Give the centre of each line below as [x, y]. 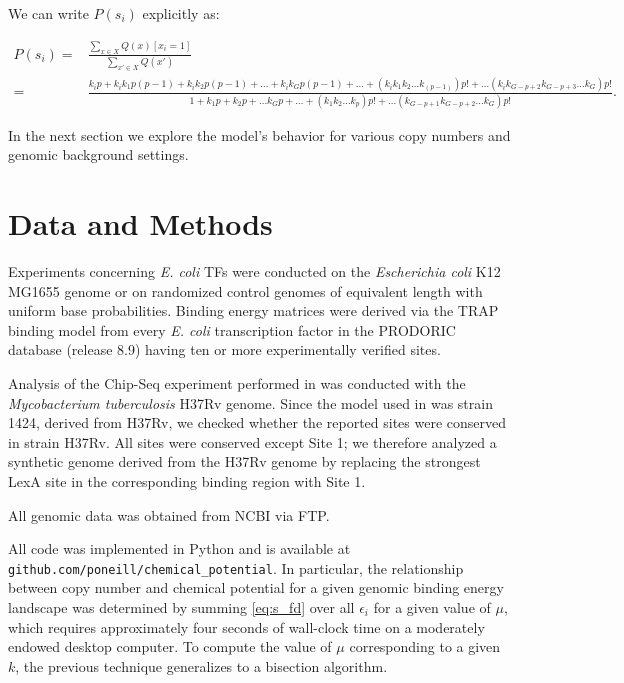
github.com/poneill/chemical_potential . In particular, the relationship [236, 567]
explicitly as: [181, 13]
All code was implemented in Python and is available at [179, 548]
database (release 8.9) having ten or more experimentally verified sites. [224, 349]
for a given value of [432, 607]
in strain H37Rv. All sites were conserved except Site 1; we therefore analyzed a [252, 441]
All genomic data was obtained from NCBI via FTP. [169, 514]
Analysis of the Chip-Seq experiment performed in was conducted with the [237, 383]
